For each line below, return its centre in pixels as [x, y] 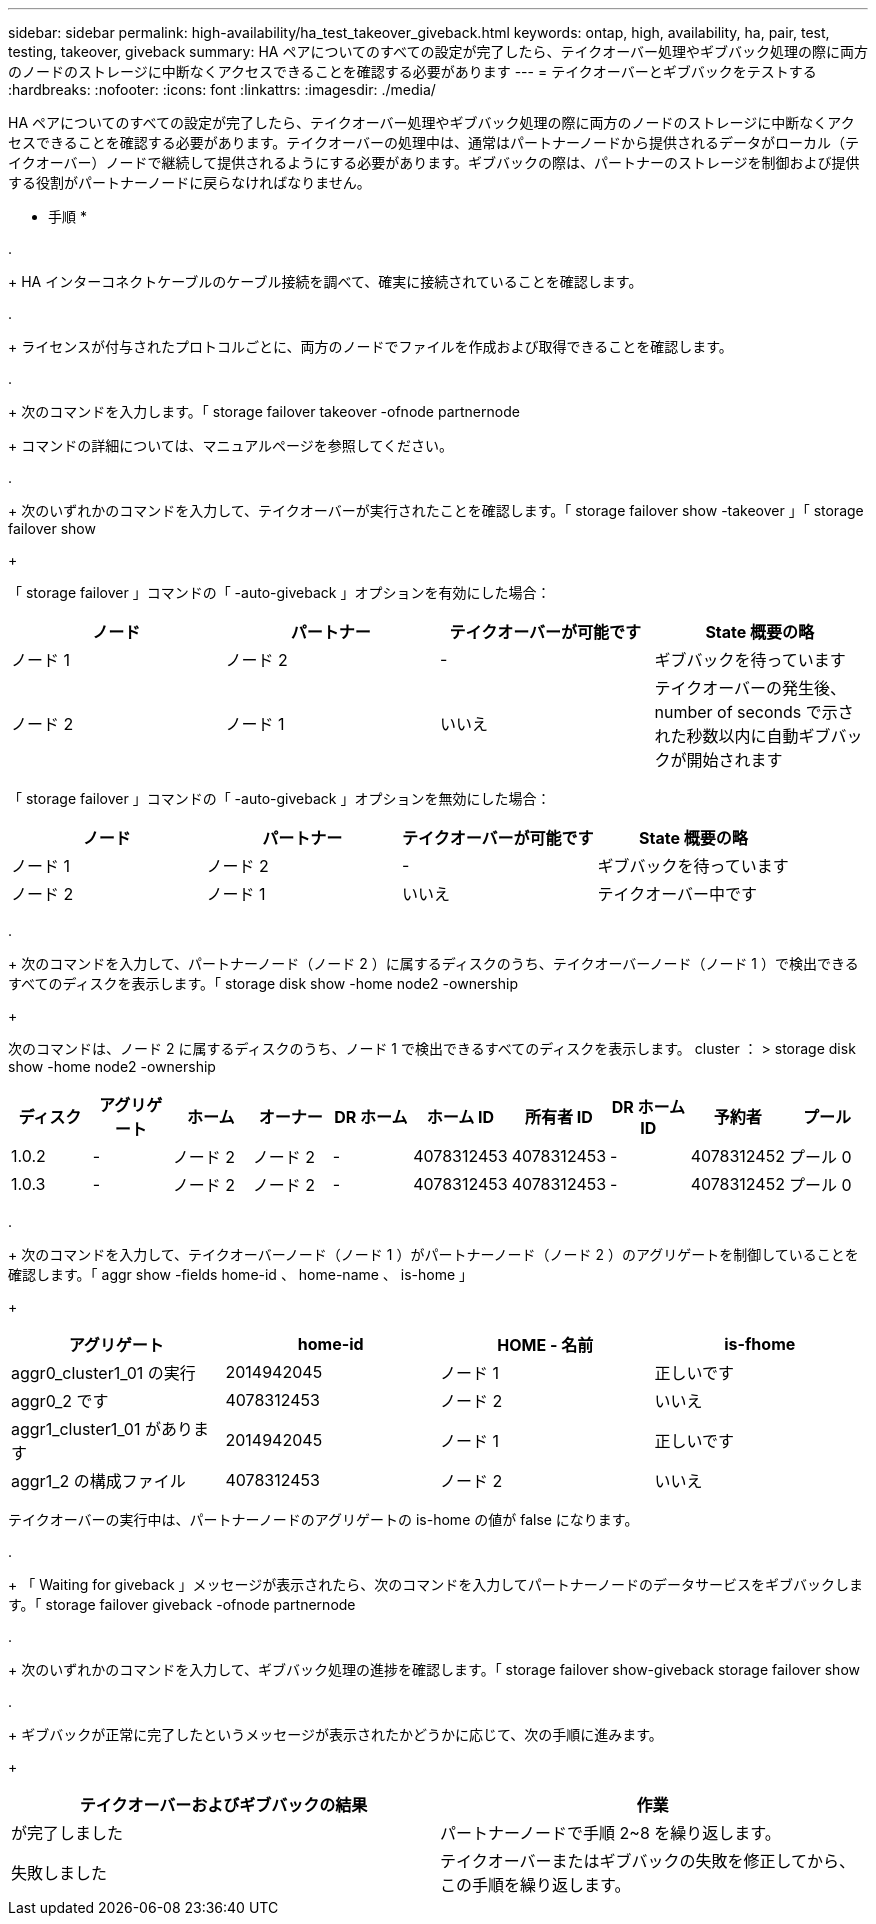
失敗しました [59, 1873]
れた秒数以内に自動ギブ [742, 736]
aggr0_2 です [60, 1401]
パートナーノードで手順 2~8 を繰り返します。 [610, 1833]
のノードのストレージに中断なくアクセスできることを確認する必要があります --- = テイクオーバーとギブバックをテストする [412, 71]
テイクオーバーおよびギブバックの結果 [223, 1805]
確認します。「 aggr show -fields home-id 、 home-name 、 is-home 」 [241, 1274]
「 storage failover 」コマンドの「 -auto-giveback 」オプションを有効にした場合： [279, 592]
